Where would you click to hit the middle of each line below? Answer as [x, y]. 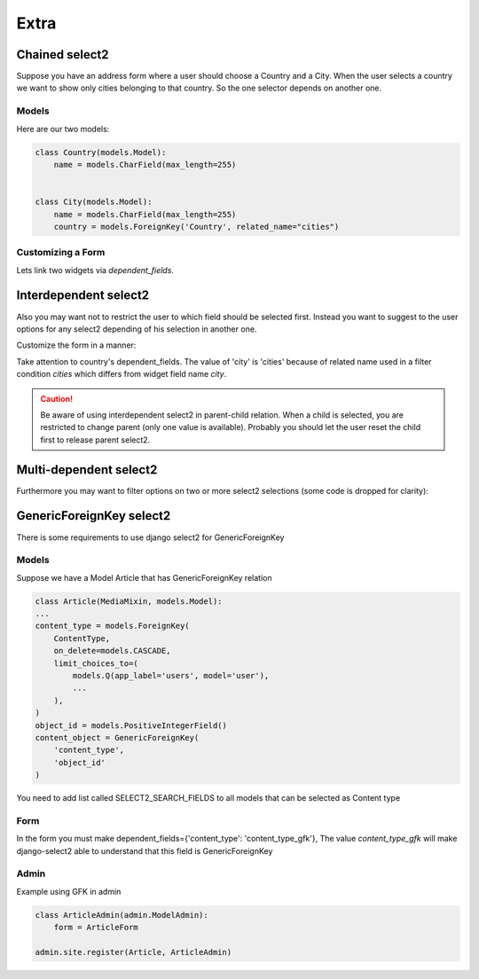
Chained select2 [63, 55]
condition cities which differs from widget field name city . [122, 374]
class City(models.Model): [94, 202]
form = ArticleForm [96, 928]
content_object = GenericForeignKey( [117, 737]
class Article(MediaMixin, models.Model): [129, 601]
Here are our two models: [63, 129]
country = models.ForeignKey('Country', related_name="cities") [196, 227]
